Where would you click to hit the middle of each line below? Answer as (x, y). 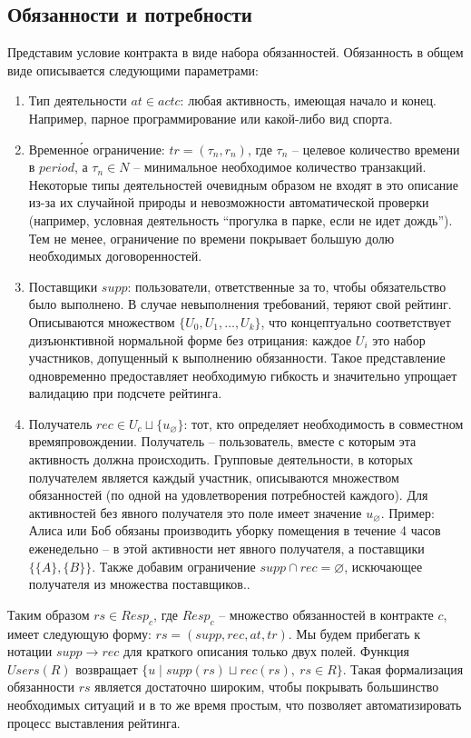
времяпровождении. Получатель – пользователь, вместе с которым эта (222, 441)
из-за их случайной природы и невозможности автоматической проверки (229, 202)
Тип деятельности (78, 100)
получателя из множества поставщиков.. (139, 584)
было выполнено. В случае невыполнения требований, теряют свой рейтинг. (240, 304)
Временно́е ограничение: (97, 149)
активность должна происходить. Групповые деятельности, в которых (221, 459)
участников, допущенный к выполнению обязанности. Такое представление (237, 358)
